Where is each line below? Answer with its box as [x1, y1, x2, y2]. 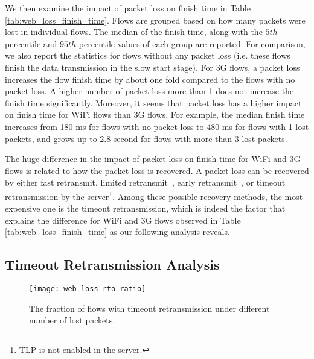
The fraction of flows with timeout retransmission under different [29, 302, 270, 314]
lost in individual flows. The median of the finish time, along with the [5, 25, 263, 38]
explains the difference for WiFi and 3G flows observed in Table [5, 213, 241, 226]
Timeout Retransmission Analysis [5, 255, 220, 274]
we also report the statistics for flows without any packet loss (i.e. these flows [5, 49, 290, 62]
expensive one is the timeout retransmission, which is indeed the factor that [5, 202, 286, 215]
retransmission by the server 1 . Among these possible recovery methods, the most [5, 188, 303, 202]
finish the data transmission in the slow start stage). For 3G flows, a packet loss [5, 60, 300, 73]
